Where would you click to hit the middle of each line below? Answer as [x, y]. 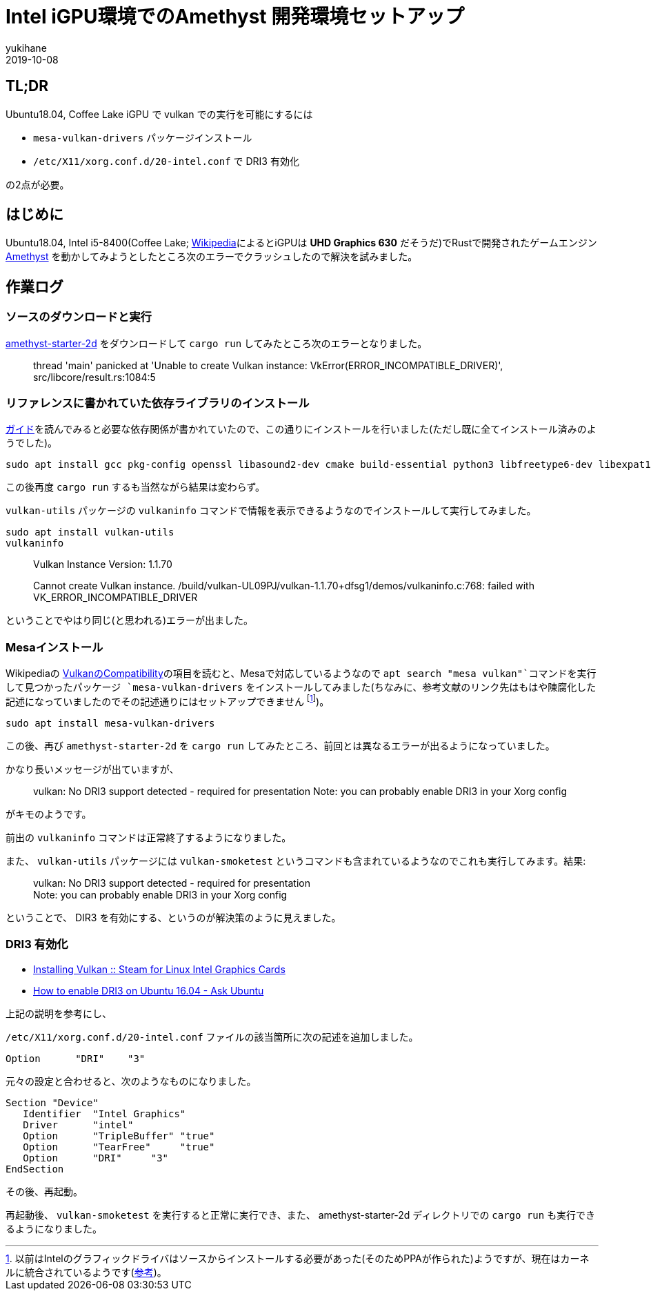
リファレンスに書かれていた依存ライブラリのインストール [158, 403]
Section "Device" [52, 1102]
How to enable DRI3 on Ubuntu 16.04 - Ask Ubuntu [149, 990]
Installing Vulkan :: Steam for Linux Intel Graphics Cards [159, 969]
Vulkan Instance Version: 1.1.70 [103, 564]
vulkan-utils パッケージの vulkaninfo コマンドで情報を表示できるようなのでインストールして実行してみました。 [271, 511]
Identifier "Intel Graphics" [104, 1113]
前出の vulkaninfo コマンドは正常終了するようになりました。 [149, 837]
